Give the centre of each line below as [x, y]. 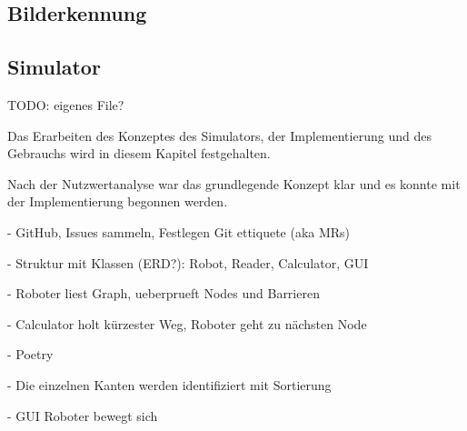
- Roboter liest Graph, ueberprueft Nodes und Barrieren [164, 293]
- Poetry [30, 354]
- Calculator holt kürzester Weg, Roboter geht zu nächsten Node [187, 323]
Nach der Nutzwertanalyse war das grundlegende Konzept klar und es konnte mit [234, 183]
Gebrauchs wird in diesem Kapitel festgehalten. [139, 153]
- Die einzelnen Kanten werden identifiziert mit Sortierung [169, 384]
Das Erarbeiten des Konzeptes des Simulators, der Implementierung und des [219, 135]
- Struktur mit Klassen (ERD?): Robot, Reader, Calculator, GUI [188, 262]
